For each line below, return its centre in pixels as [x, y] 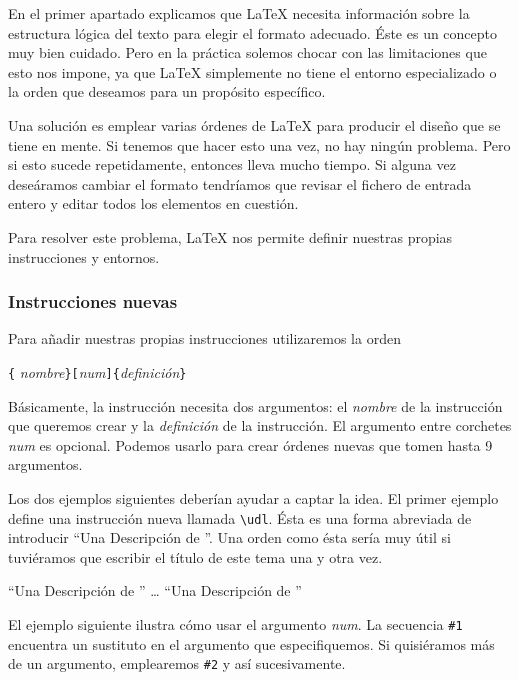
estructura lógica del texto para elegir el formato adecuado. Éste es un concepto [253, 32]
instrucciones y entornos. [84, 256]
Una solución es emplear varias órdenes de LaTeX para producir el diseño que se [254, 124]
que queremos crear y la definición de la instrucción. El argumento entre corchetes [260, 425]
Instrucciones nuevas [93, 301]
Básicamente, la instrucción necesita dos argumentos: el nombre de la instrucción [255, 405]
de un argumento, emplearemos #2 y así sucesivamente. [177, 663]
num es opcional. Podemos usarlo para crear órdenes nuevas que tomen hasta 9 [250, 444]
